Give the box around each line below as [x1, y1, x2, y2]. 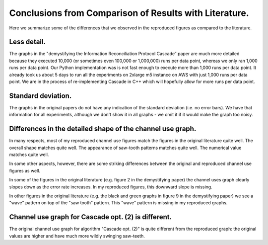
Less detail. [9, 38, 46, 46]
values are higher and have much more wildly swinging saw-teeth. [9, 233, 145, 239]
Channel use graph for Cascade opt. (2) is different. [9, 213, 172, 221]
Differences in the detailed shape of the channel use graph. [9, 125, 197, 133]
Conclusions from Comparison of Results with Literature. [9, 7, 249, 18]
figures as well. [9, 167, 41, 173]
